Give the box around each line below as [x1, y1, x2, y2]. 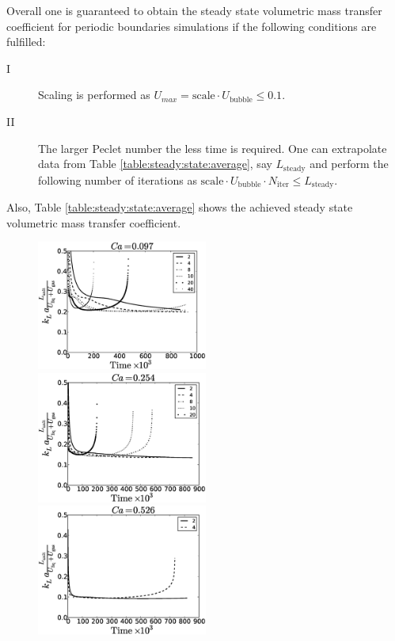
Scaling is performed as [38, 86, 150, 103]
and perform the [310, 155, 389, 172]
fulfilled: [6, 33, 46, 50]
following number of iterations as [38, 171, 197, 188]
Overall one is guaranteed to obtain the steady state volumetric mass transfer [6, 2, 382, 18]
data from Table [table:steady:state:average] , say [38, 155, 272, 172]
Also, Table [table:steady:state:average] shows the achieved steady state [6, 199, 353, 216]
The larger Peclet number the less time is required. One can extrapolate [38, 139, 387, 156]
